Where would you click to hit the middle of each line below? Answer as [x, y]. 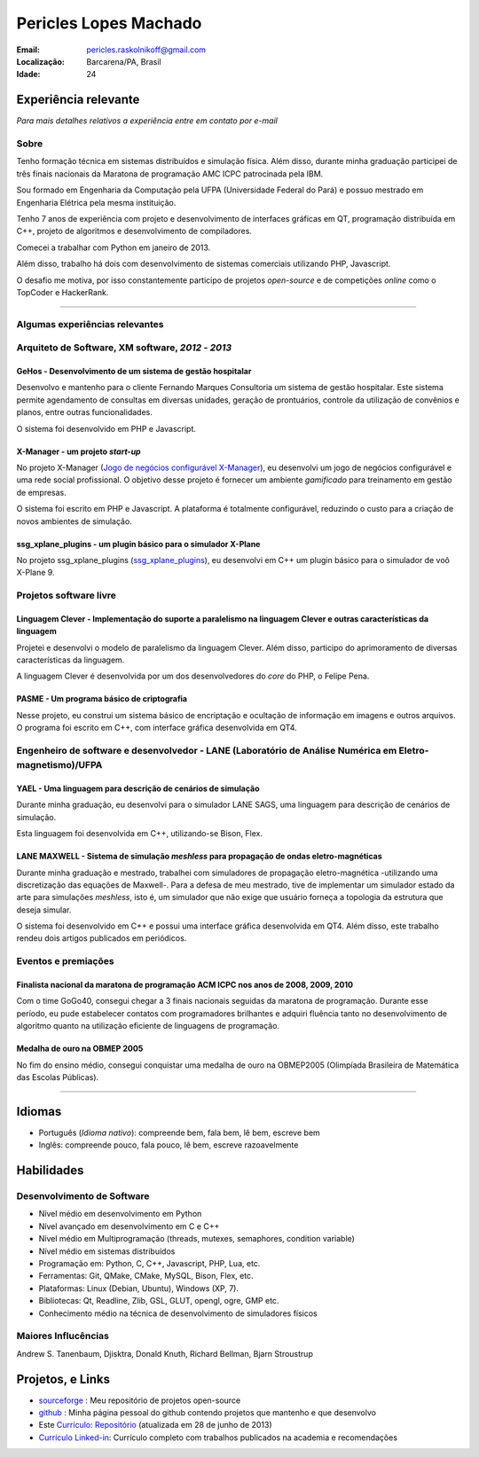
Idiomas [39, 1112]
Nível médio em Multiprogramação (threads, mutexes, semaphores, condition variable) [196, 1239]
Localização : [41, 61]
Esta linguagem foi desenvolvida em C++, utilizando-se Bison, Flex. [140, 834]
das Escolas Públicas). [58, 1077]
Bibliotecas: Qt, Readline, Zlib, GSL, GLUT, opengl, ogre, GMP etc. [159, 1301]
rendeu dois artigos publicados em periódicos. [102, 938]
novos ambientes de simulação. [74, 521]
